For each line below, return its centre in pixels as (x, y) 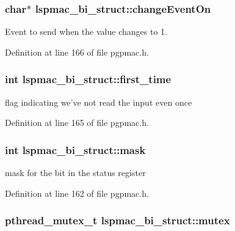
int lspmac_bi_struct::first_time (88, 79)
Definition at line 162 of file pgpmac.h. (77, 193)
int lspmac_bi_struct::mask (75, 149)
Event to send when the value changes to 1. (86, 31)
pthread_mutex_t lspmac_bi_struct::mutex (117, 220)
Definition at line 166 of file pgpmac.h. (77, 52)
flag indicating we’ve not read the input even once (99, 102)
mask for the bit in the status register (75, 173)
